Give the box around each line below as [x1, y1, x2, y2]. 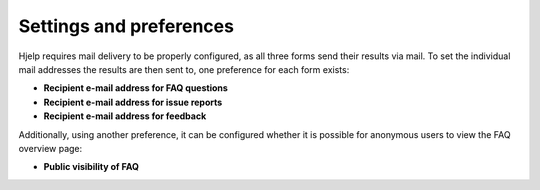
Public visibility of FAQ [43, 161, 140, 173]
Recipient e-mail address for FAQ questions [43, 82, 229, 94]
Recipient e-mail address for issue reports [43, 96, 223, 108]
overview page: [18, 142, 83, 154]
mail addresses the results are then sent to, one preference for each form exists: [18, 63, 350, 75]
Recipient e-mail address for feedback [43, 110, 207, 122]
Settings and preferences [18, 15, 235, 37]
